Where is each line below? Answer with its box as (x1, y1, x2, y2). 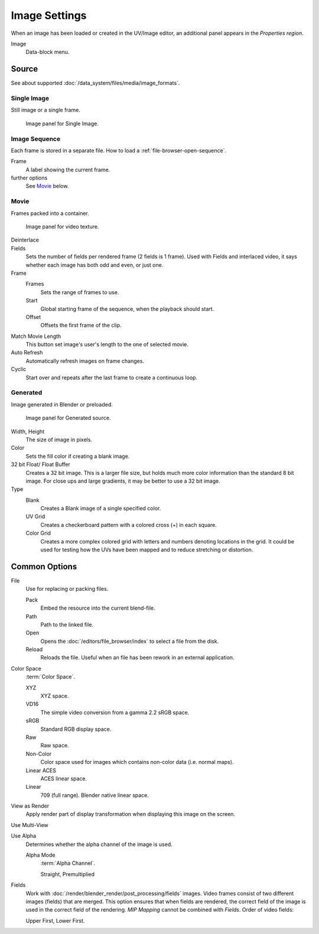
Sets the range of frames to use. (40, 288, 119, 295)
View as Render (11, 802, 50, 809)
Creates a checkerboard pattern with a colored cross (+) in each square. (40, 521, 217, 528)
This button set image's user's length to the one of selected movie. (25, 341, 189, 348)
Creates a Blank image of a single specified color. (40, 505, 161, 512)
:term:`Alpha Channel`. (40, 860, 96, 867)
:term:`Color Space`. (25, 673, 75, 681)
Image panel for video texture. (25, 223, 99, 230)
